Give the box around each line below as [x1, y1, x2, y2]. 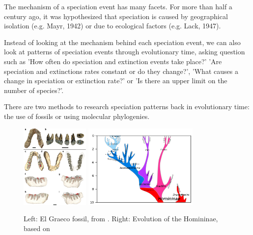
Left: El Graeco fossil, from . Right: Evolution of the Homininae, [24, 213, 218, 224]
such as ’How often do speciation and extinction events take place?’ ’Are [4, 56, 222, 66]
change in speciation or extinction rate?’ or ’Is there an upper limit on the [4, 75, 227, 86]
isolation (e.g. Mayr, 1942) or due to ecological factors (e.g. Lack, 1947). [4, 21, 221, 31]
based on [24, 223, 50, 233]
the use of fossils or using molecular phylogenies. [4, 111, 150, 121]
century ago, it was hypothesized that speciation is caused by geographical [4, 11, 228, 21]
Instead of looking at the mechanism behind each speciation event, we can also [4, 37, 241, 47]
